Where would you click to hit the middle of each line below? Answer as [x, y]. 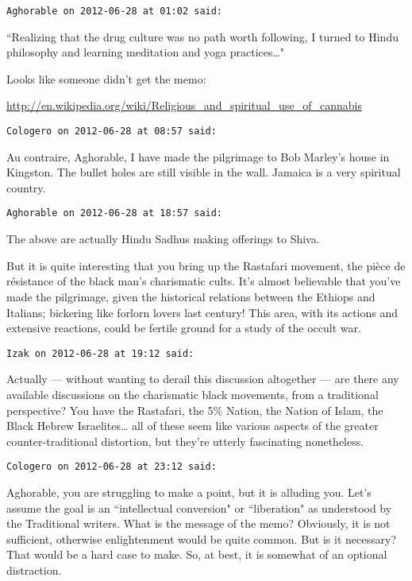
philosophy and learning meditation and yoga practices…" [146, 52]
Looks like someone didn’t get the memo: [106, 78]
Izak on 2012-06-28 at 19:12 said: [100, 353]
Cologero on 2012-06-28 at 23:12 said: [112, 467]
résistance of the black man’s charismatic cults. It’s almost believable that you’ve [204, 281]
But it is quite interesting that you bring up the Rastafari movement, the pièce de [206, 265]
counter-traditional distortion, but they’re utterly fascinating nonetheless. [185, 441]
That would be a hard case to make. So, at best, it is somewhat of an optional [197, 554]
